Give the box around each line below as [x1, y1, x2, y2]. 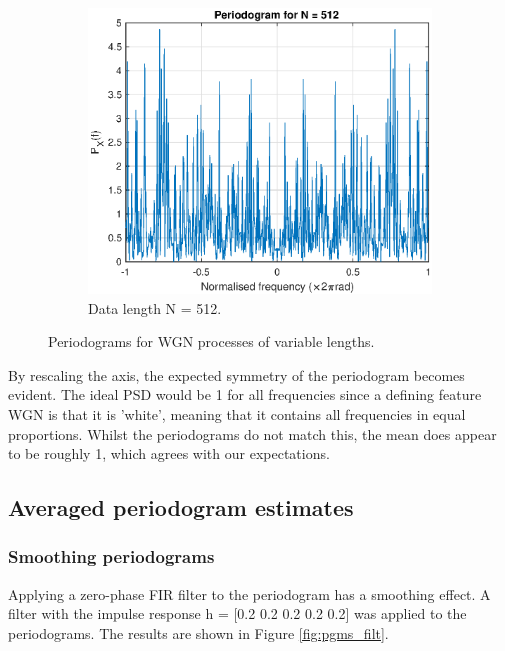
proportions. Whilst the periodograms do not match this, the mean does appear [8, 423, 497, 444]
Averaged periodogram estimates [8, 492, 354, 523]
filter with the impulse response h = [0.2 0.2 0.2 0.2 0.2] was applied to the [8, 603, 467, 624]
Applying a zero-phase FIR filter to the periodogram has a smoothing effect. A [8, 583, 491, 604]
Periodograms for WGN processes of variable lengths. [48, 331, 375, 352]
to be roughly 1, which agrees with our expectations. [8, 443, 330, 464]
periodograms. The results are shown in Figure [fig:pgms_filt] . [8, 622, 389, 643]
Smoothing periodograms [8, 544, 215, 569]
